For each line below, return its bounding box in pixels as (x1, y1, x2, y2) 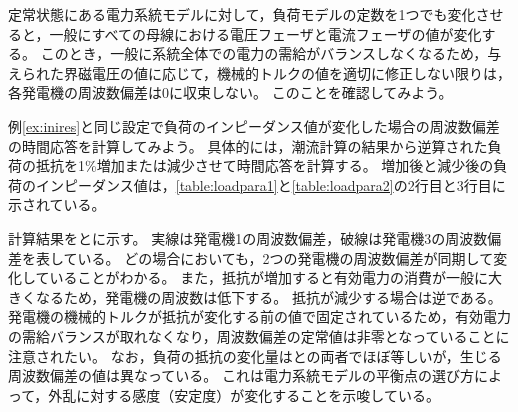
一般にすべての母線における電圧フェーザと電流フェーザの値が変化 (49, 23, 482, 44)
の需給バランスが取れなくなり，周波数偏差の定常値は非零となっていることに (8, 325, 510, 346)
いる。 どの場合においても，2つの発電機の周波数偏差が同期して (77, 247, 494, 268)
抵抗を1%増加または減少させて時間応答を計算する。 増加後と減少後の (35, 155, 494, 176)
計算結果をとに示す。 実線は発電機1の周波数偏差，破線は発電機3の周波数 (8, 227, 488, 248)
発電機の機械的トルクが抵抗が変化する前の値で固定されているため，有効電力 (8, 306, 511, 327)
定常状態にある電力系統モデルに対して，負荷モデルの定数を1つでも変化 (8, 4, 476, 24)
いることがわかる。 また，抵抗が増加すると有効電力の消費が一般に (49, 267, 488, 288)
